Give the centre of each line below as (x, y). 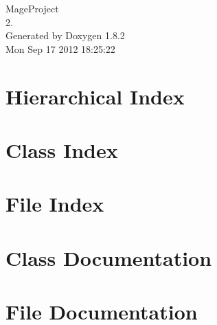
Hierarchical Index (95, 96)
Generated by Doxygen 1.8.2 (65, 35)
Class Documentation (109, 257)
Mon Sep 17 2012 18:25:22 (60, 48)
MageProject (32, 8)
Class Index (62, 149)
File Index (55, 204)
